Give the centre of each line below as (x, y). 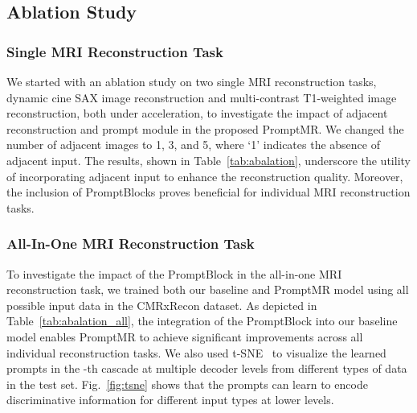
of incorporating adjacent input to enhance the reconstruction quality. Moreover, (205, 176)
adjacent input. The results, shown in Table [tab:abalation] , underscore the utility (208, 160)
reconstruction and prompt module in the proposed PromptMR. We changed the (205, 128)
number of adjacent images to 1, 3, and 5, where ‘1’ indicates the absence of (193, 145)
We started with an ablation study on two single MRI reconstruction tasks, (192, 81)
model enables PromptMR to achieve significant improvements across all (185, 336)
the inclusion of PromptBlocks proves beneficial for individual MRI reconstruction (208, 192)
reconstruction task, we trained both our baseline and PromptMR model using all (208, 289)
